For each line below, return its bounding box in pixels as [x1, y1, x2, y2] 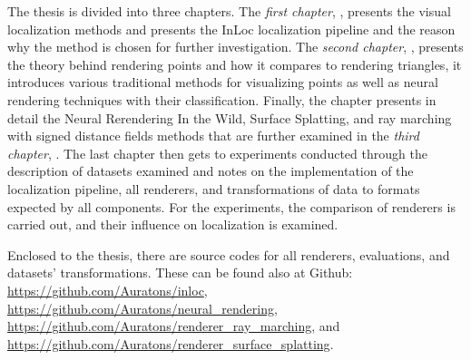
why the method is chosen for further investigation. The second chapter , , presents [7, 37, 464, 56]
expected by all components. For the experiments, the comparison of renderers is [7, 197, 456, 216]
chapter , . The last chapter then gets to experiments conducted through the [7, 143, 427, 162]
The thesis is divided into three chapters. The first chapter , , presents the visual [7, 2, 451, 20]
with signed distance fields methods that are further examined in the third [7, 126, 419, 145]
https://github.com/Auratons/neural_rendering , [7, 298, 278, 317]
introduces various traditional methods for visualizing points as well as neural [7, 73, 438, 92]
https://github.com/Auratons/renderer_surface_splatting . [7, 334, 334, 353]
